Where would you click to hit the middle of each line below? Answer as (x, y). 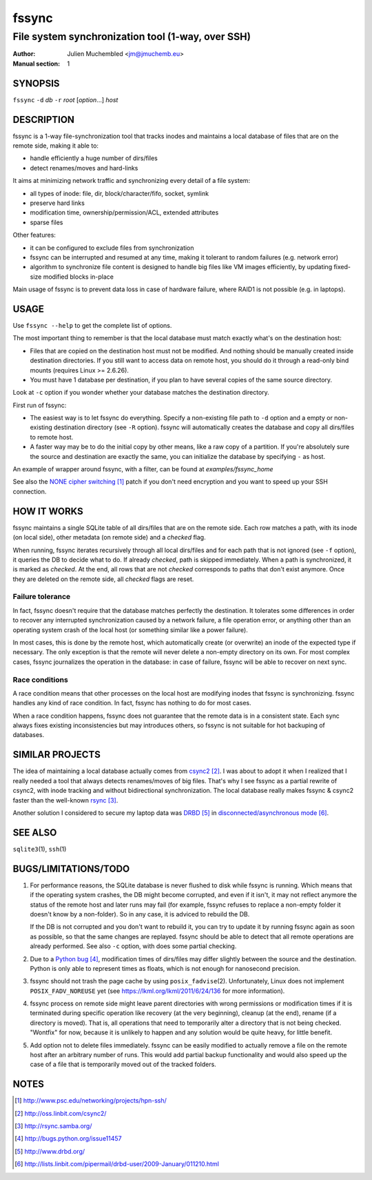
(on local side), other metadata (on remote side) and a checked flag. (109, 538)
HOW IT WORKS (48, 511)
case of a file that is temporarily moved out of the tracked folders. (123, 1064)
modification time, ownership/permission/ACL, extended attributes (124, 213)
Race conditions (40, 680)
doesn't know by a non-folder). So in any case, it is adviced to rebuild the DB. (140, 914)
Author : (24, 54)
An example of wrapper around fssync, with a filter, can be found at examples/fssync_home (143, 469)
